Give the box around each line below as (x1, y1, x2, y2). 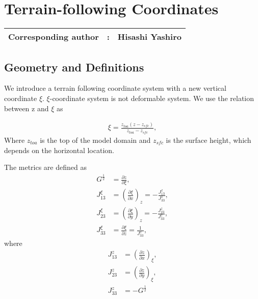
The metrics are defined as (4, 162, 87, 172)
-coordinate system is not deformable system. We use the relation (49, 92, 254, 103)
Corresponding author (8, 31, 99, 43)
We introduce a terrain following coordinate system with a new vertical (4, 83, 226, 93)
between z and (4, 103, 49, 113)
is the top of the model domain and (40, 134, 151, 145)
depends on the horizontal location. (4, 144, 114, 155)
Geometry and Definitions (4, 59, 144, 74)
